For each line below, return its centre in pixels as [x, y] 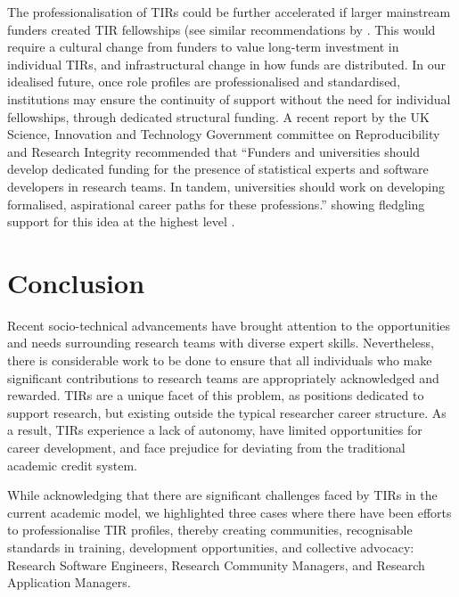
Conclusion [76, 282]
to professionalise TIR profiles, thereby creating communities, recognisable [210, 530]
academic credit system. [72, 465]
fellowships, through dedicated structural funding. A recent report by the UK [218, 116]
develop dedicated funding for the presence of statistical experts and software [218, 169]
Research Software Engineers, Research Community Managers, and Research [216, 564]
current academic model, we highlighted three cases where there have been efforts [229, 512]
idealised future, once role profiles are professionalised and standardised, [204, 82]
